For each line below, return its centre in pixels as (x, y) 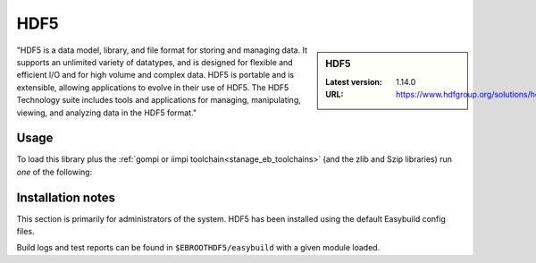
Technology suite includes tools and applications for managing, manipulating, (159, 100)
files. (25, 232)
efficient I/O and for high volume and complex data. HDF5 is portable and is (155, 75)
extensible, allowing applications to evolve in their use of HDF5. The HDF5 (153, 87)
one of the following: (54, 172)
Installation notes (66, 197)
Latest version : (354, 81)
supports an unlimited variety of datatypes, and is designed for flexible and (155, 62)
